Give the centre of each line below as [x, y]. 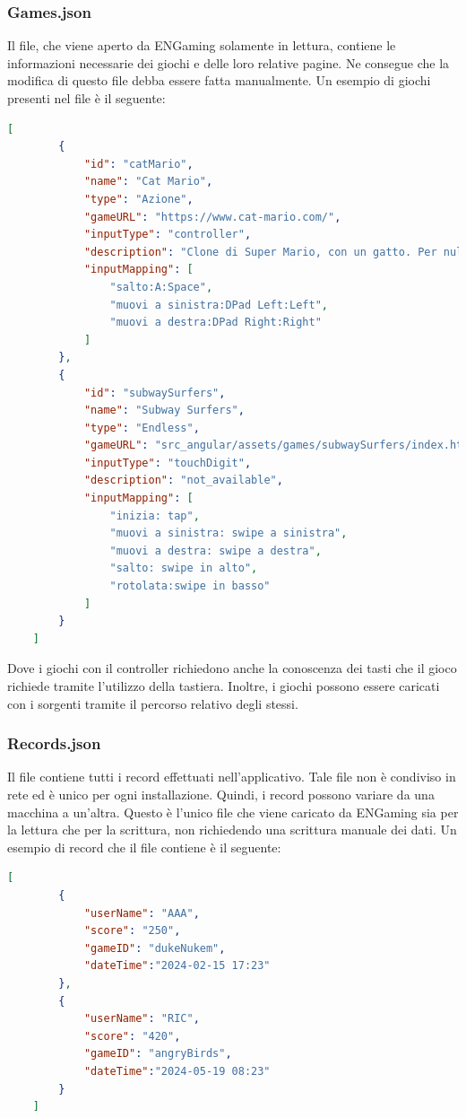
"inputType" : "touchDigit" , [168, 463]
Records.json [54, 743]
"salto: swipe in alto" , [184, 568]
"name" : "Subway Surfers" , [164, 411]
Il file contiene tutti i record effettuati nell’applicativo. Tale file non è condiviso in [232, 777]
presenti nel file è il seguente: [86, 98]
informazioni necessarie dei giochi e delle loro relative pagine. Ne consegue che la [229, 62]
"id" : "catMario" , [138, 164]
